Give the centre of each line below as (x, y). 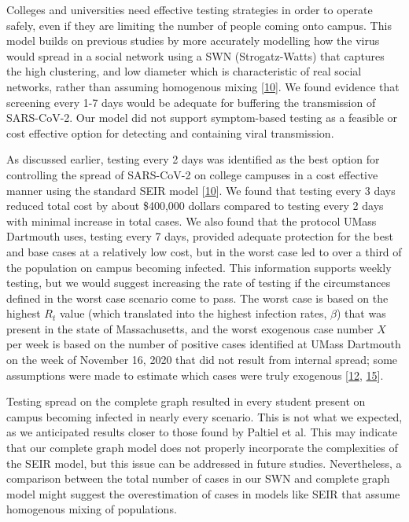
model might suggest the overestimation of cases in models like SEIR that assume (203, 493)
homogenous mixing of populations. (92, 509)
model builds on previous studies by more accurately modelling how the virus (193, 40)
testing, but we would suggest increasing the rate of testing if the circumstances (199, 283)
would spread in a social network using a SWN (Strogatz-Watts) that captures (195, 55)
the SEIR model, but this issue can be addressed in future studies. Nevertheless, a (204, 463)
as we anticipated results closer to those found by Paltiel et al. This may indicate (202, 432)
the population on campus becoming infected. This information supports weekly (199, 267)
